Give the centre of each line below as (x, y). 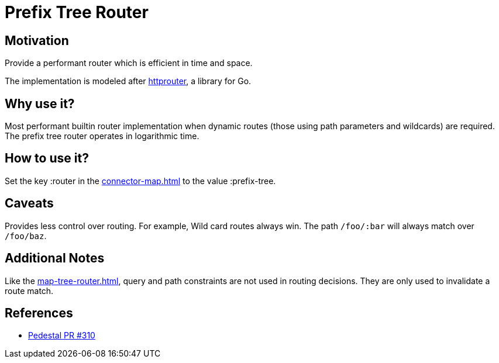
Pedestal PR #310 (62, 336)
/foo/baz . (26, 236)
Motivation (37, 40)
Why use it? (40, 103)
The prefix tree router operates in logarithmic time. (102, 136)
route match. (29, 291)
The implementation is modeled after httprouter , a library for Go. (128, 81)
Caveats (29, 203)
